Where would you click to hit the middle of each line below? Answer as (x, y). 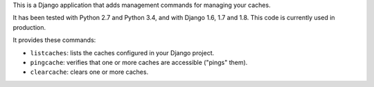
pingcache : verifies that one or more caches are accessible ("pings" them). (139, 62)
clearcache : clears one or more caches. (89, 72)
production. (29, 27)
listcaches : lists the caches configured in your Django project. (122, 52)
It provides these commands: (54, 40)
